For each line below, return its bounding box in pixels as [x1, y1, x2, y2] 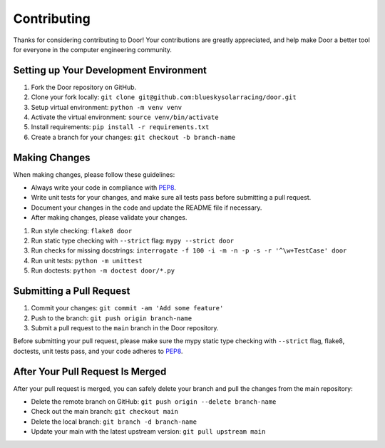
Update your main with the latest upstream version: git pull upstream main [31, 427, 266, 436]
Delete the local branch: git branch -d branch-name [31, 417, 197, 426]
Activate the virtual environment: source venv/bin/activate [31, 113, 219, 121]
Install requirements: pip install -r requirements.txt [31, 123, 210, 131]
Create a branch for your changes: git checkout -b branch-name [31, 133, 235, 141]
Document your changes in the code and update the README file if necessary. [31, 203, 262, 212]
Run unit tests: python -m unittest [31, 256, 143, 265]
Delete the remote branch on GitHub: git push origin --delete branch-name [31, 397, 277, 406]
